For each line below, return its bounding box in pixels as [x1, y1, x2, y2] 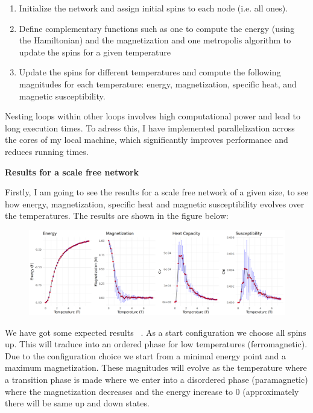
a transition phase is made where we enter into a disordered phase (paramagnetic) [5, 373, 308, 386]
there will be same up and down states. [5, 397, 150, 409]
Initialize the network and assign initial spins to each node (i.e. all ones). [19, 2, 288, 14]
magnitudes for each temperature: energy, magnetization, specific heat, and [19, 77, 297, 90]
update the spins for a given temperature [19, 45, 171, 58]
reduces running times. [5, 145, 89, 157]
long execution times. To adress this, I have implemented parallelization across [5, 121, 295, 134]
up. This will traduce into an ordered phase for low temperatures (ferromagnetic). [5, 338, 308, 350]
